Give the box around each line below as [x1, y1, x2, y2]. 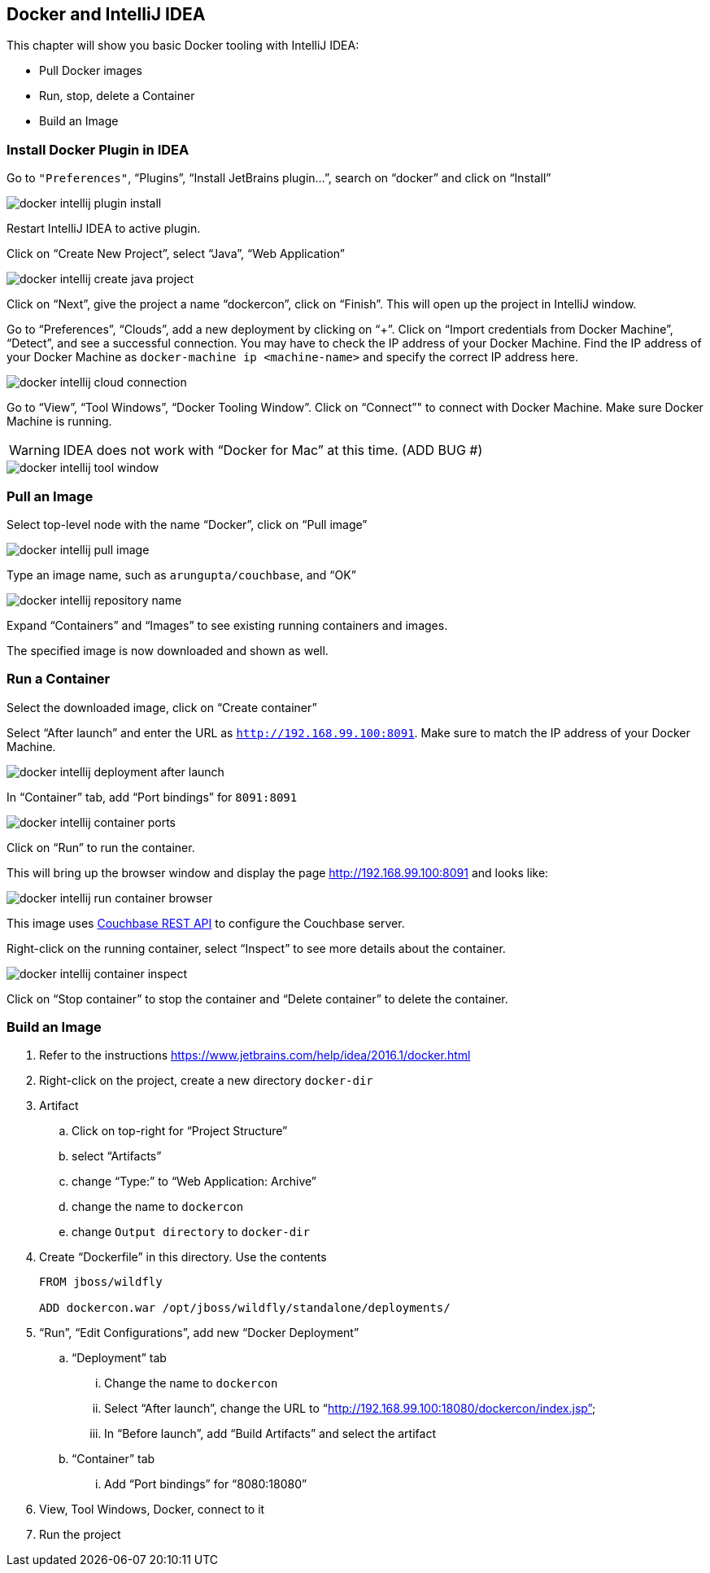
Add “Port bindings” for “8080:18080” [104, 1477, 307, 1492]
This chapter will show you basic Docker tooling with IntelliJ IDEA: [7, 38, 359, 53]
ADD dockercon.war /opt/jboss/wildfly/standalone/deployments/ [39, 1301, 451, 1315]
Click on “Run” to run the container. [7, 840, 195, 854]
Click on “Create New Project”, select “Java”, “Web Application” [7, 247, 346, 261]
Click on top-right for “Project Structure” [72, 1124, 288, 1138]
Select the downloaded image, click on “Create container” [7, 700, 317, 714]
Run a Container [7, 671, 111, 688]
